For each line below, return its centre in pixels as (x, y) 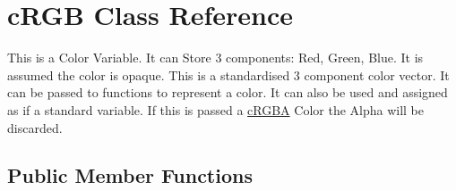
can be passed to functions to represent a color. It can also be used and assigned (228, 92)
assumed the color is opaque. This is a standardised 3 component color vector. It (228, 74)
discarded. (35, 127)
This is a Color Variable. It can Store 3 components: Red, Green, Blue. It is (215, 58)
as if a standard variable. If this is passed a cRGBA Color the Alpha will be (216, 109)
